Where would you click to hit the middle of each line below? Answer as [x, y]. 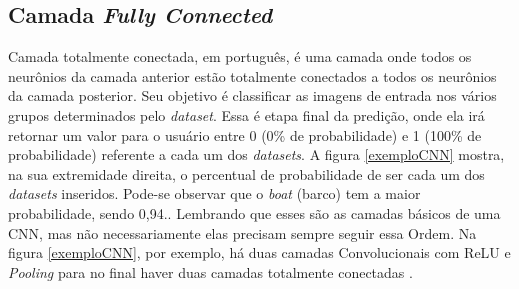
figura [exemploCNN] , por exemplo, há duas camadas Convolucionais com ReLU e [259, 252]
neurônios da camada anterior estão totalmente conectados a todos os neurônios [252, 75]
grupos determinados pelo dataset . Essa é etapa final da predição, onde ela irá [246, 114]
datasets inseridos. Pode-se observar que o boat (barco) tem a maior [214, 193]
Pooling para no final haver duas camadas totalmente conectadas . [210, 271]
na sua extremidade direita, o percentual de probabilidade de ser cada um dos [246, 173]
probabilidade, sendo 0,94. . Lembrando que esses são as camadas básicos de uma [254, 212]
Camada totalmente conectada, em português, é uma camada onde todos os [240, 56]
